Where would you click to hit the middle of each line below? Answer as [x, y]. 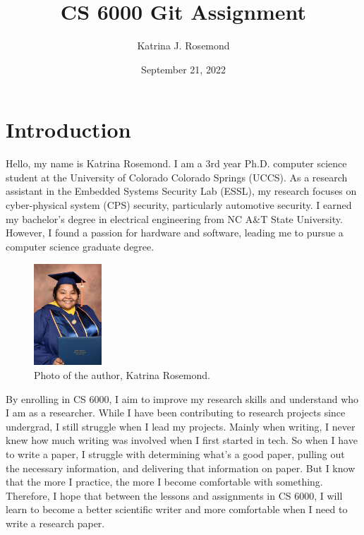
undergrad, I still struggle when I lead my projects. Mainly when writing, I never [181, 426]
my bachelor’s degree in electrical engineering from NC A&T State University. [174, 218]
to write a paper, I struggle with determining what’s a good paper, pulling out [175, 453]
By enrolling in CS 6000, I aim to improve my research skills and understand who [182, 398]
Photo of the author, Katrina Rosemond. [122, 375]
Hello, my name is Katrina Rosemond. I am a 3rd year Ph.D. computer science [176, 163]
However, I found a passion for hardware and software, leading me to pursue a [175, 233]
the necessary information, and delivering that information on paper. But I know [181, 468]
